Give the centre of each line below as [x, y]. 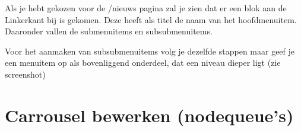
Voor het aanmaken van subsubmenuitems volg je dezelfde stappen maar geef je [150, 51]
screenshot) [25, 74]
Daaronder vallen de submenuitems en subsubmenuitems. [109, 31]
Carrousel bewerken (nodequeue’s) [149, 115]
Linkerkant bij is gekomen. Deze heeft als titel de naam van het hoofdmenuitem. [151, 19]
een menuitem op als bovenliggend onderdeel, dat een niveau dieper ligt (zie [143, 63]
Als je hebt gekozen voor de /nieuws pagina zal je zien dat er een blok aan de [146, 8]
